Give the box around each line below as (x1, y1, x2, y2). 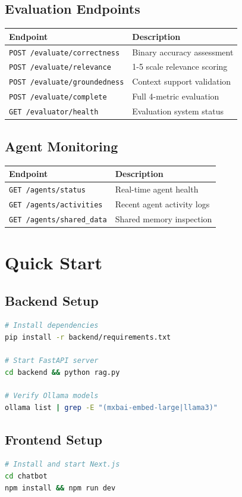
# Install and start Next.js (5, 460, 120, 469)
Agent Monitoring (5, 136, 118, 155)
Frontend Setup (5, 430, 103, 448)
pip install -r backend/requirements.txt (5, 333, 171, 342)
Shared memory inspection (115, 212, 212, 225)
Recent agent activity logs (115, 197, 210, 210)
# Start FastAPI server (5, 356, 99, 365)
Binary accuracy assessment (132, 45, 234, 58)
